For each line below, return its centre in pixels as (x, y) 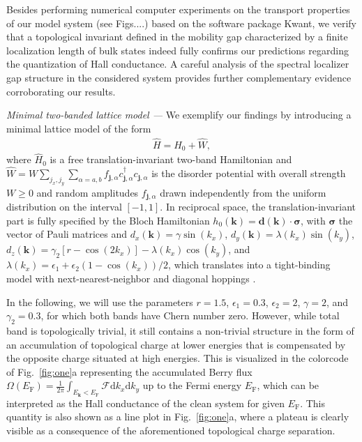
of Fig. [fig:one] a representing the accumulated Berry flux (129, 371)
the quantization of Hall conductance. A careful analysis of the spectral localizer (178, 64)
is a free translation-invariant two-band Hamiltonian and (171, 159)
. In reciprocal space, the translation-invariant (258, 207)
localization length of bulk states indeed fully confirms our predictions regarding (178, 50)
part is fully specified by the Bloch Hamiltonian (108, 220)
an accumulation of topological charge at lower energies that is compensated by (176, 344)
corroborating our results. (61, 91)
